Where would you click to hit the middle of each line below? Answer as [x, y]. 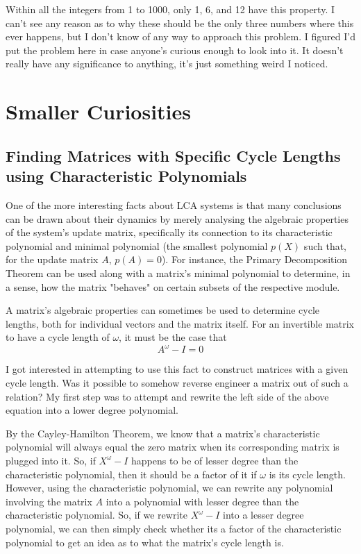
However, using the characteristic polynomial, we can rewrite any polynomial [169, 488]
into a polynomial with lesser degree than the [202, 501]
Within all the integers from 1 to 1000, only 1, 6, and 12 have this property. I [170, 9]
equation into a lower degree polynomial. [92, 410]
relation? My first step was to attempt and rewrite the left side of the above [167, 396]
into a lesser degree [263, 515]
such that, [325, 245]
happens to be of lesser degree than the [215, 460]
